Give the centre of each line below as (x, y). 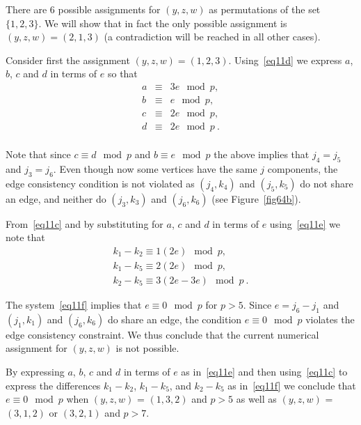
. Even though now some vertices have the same (155, 168)
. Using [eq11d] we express (285, 60)
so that (122, 74)
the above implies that (262, 154)
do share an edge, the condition (175, 319)
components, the (303, 168)
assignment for (37, 348)
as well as (256, 399)
